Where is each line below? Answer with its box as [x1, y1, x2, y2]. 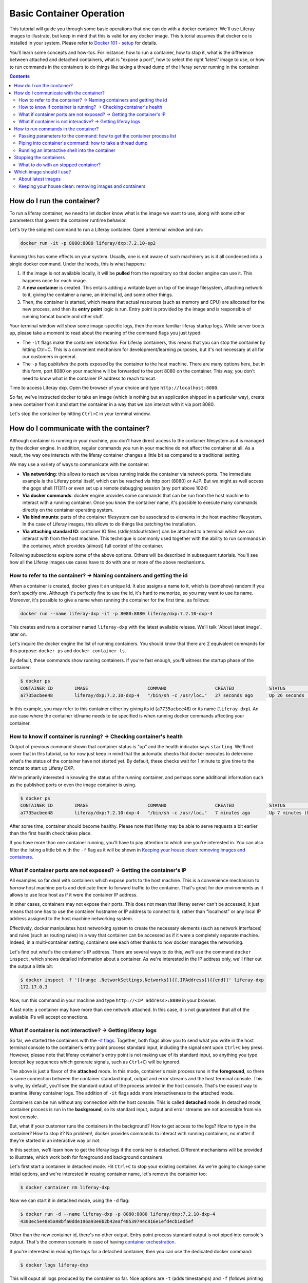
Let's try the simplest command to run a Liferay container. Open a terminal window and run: [9, 226, 203, 233]
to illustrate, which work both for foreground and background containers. [9, 1154, 164, 1160]
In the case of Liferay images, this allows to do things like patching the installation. [22, 521, 197, 527]
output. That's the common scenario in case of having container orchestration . [9, 1239, 176, 1245]
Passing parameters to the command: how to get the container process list [18, 133, 177, 139]
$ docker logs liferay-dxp [20, 1262, 88, 1268]
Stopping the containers [14, 154, 65, 161]
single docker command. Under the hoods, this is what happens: [9, 261, 146, 267]
